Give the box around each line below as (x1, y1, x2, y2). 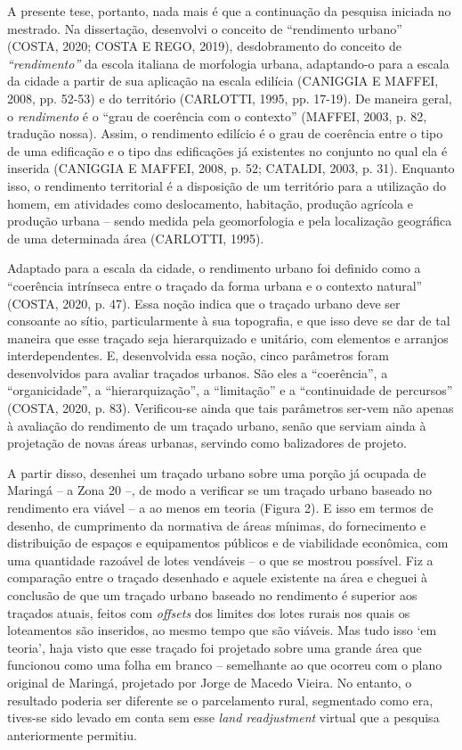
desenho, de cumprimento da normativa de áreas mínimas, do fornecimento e (7, 515, 426, 534)
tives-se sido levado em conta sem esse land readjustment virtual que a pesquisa (7, 708, 440, 727)
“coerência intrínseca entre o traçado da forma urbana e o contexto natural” (7, 276, 423, 294)
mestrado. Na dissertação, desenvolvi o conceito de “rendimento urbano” (7, 19, 402, 37)
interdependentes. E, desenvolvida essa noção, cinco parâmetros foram (7, 346, 389, 365)
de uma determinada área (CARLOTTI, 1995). (7, 228, 264, 247)
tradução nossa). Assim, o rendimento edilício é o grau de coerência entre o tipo (7, 124, 443, 143)
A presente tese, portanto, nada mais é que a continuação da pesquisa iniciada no (7, 2, 451, 20)
